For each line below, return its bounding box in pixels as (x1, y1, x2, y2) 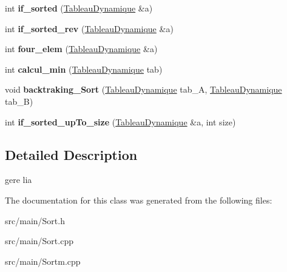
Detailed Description (5, 145, 138, 164)
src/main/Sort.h (5, 214, 65, 227)
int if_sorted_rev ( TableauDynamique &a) (5, 22, 174, 35)
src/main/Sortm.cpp (5, 254, 81, 267)
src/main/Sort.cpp (5, 234, 73, 247)
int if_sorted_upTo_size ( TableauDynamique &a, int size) (5, 115, 236, 128)
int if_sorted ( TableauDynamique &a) (5, 2, 153, 14)
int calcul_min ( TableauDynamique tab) (5, 62, 163, 75)
